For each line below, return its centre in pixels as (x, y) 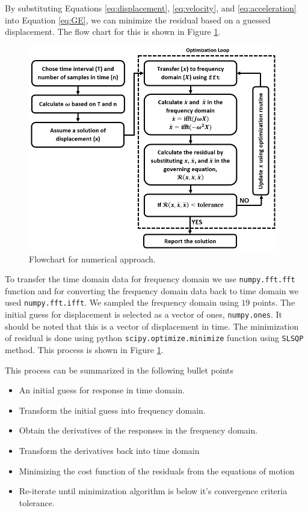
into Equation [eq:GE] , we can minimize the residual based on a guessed (138, 20)
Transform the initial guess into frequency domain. (112, 410)
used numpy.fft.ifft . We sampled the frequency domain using (122, 302)
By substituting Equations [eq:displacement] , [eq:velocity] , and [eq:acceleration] (151, 8)
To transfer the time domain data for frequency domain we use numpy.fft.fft (150, 279)
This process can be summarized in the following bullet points (119, 370)
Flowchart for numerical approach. (92, 259)
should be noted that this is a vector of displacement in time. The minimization (152, 326)
